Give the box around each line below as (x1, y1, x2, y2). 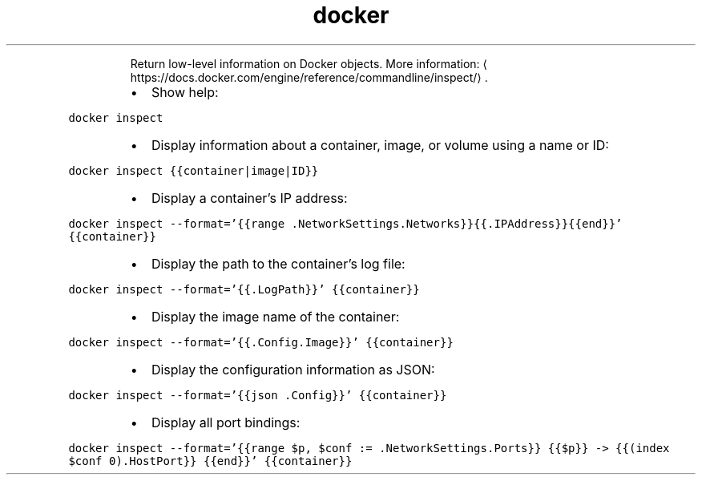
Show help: (151, 83, 219, 100)
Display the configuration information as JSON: (151, 361, 435, 378)
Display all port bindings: (151, 414, 301, 430)
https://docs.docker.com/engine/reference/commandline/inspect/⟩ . (130, 70, 488, 84)
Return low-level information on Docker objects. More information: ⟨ (130, 56, 487, 71)
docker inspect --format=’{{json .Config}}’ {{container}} (68, 388, 447, 402)
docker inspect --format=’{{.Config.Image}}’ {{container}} (68, 335, 454, 349)
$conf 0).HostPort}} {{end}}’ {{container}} (68, 454, 353, 467)
